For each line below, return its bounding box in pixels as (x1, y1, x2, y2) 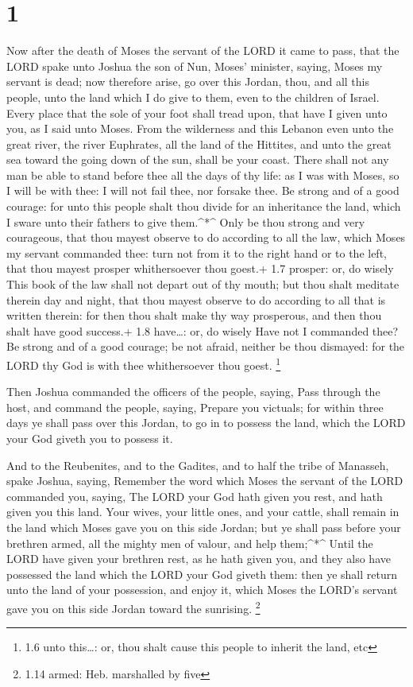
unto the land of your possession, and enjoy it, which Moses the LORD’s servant (6, 581, 398, 598)
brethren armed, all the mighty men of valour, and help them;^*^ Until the (6, 534, 373, 551)
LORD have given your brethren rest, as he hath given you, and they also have (6, 550, 391, 567)
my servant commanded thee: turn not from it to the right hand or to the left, (6, 244, 387, 261)
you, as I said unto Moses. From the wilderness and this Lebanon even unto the (6, 120, 394, 137)
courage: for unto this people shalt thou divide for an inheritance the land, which (6, 198, 401, 215)
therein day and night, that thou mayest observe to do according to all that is (6, 291, 386, 308)
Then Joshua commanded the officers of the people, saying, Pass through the (6, 383, 380, 400)
